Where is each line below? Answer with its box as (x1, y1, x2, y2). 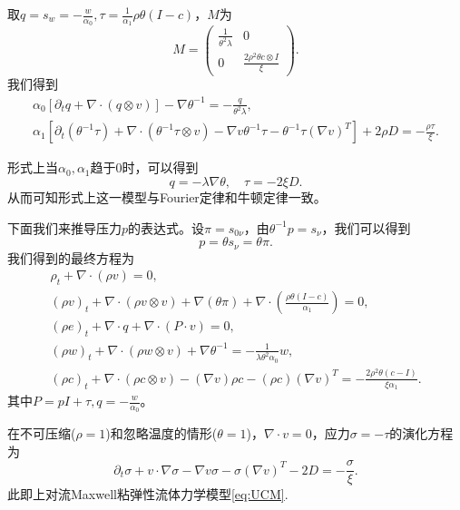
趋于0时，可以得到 (90, 158, 199, 177)
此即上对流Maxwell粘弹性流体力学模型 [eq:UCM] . (7, 485, 289, 504)
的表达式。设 (128, 218, 205, 237)
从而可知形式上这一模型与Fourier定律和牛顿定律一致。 (7, 188, 327, 207)
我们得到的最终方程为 (7, 248, 134, 267)
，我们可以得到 (321, 218, 411, 237)
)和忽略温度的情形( (105, 424, 218, 443)
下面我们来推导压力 (7, 218, 122, 237)
